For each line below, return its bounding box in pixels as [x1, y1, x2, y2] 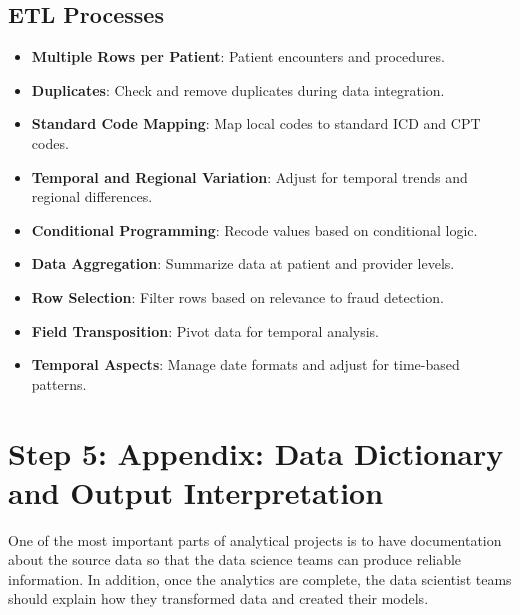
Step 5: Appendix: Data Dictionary [8, 432, 504, 473]
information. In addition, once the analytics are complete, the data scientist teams [8, 568, 512, 589]
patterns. [31, 373, 87, 394]
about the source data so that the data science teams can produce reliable [8, 549, 462, 570]
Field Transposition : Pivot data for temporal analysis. [31, 320, 380, 341]
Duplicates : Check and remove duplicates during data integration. [31, 79, 445, 100]
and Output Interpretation [8, 471, 384, 512]
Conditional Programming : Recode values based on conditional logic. [31, 219, 478, 240]
